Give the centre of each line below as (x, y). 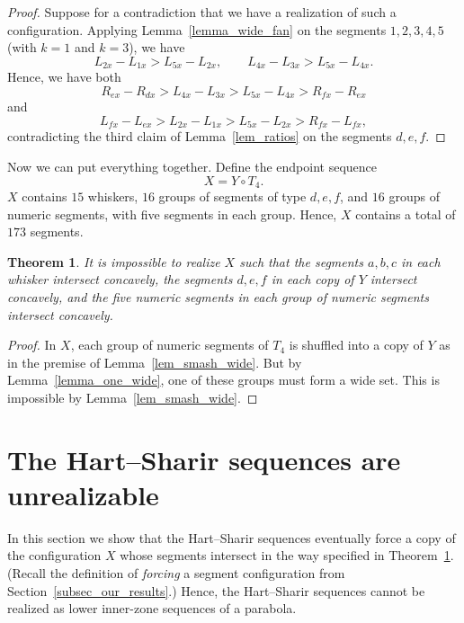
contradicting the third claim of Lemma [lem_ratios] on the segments (200, 136)
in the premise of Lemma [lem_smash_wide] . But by (155, 362)
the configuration (54, 555)
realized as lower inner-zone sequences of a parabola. (152, 608)
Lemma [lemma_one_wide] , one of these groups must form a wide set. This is (223, 380)
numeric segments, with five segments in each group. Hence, (172, 214)
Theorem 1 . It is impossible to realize (114, 261)
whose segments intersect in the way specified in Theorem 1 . (287, 555)
